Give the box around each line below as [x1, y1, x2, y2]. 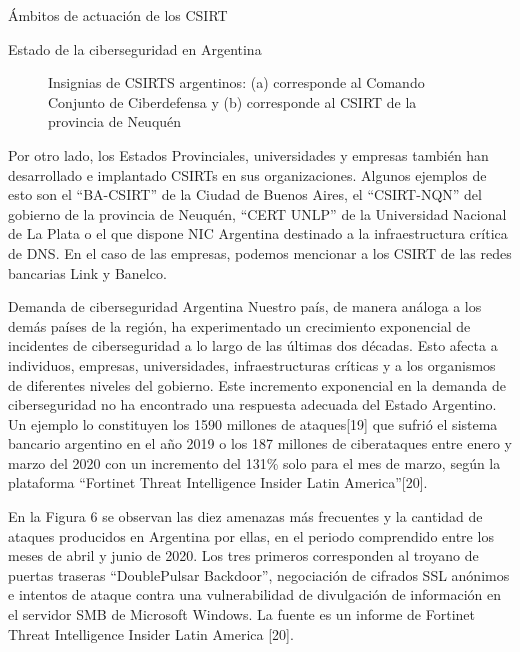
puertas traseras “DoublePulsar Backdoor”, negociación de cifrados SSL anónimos [8, 564, 510, 585]
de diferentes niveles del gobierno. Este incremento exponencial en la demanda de [8, 374, 506, 395]
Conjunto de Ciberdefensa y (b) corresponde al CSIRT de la [48, 91, 417, 112]
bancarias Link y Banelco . [8, 262, 167, 283]
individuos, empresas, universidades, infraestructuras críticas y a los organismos [8, 354, 496, 375]
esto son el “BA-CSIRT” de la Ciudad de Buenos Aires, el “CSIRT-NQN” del [8, 184, 482, 205]
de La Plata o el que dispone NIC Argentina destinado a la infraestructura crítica [8, 223, 508, 244]
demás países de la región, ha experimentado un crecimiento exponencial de [8, 315, 471, 336]
